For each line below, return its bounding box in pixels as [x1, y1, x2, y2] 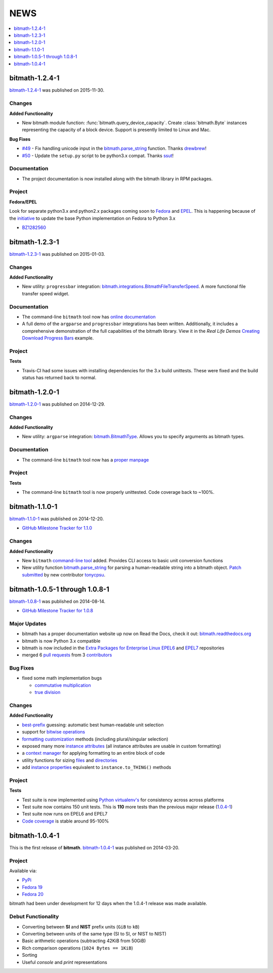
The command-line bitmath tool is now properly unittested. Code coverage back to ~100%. [22, 489, 215, 495]
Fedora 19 [22, 884, 43, 890]
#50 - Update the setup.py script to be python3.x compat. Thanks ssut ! [22, 152, 174, 159]
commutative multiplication [34, 682, 91, 688]
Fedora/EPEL [9, 199, 37, 205]
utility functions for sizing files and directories [22, 757, 117, 763]
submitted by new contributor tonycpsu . [22, 571, 106, 577]
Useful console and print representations [22, 959, 107, 965]
